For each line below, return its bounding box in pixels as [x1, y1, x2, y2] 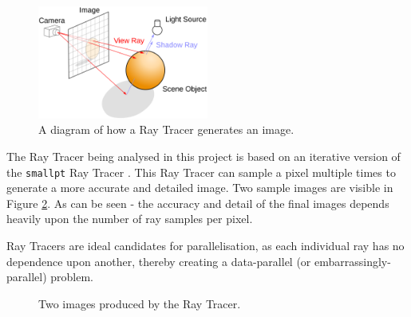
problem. [50, 268, 93, 285]
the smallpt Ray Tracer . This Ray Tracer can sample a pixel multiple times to [6, 163, 396, 180]
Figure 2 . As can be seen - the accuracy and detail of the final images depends [6, 194, 389, 211]
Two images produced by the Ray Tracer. [38, 295, 241, 311]
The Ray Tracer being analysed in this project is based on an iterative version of [6, 147, 401, 164]
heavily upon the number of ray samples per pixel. [6, 210, 253, 227]
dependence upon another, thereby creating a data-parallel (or [6, 252, 311, 269]
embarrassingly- [314, 252, 391, 269]
